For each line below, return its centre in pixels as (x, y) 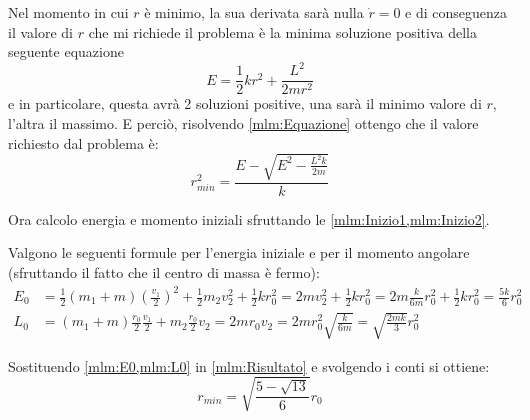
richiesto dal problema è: (83, 142)
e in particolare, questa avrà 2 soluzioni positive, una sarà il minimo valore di (245, 103)
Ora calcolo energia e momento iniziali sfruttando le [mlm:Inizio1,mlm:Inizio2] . (249, 218)
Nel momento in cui (68, 12)
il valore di (40, 31)
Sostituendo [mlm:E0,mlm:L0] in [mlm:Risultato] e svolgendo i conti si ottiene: (249, 365)
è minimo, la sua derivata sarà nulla (254, 12)
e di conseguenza (456, 12)
